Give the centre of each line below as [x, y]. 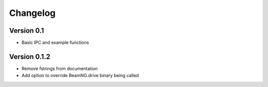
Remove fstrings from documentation [60, 68]
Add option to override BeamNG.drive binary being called [80, 76]
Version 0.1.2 [30, 56]
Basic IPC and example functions [55, 43]
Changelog [32, 13]
